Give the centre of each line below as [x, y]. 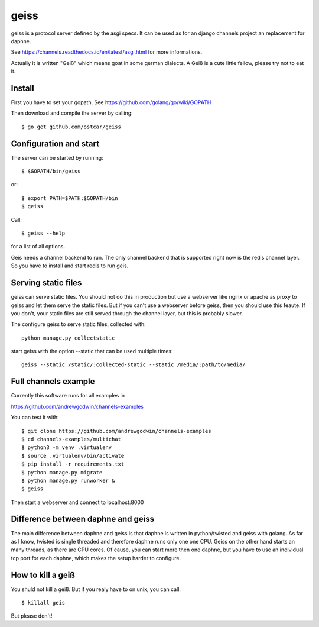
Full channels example [53, 382]
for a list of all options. [38, 247]
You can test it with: [35, 418]
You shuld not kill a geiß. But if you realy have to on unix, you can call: [96, 589]
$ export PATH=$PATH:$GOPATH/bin [70, 198]
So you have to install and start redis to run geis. [70, 266]
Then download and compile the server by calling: [72, 113]
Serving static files [46, 283]
